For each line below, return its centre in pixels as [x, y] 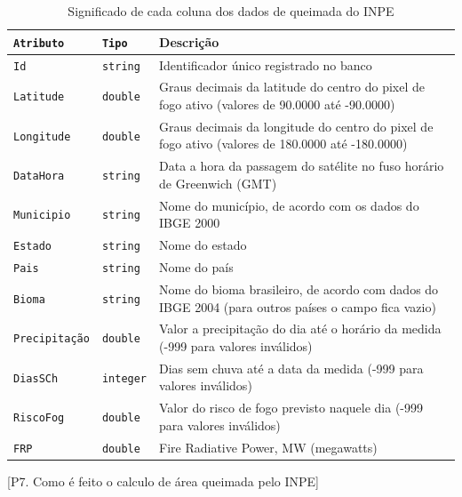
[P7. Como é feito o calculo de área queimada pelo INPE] [163, 481]
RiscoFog [39, 418]
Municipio [42, 216]
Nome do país [196, 267]
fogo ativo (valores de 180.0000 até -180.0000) [283, 144]
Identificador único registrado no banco [266, 64]
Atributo [39, 43]
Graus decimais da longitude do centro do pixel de [296, 126]
